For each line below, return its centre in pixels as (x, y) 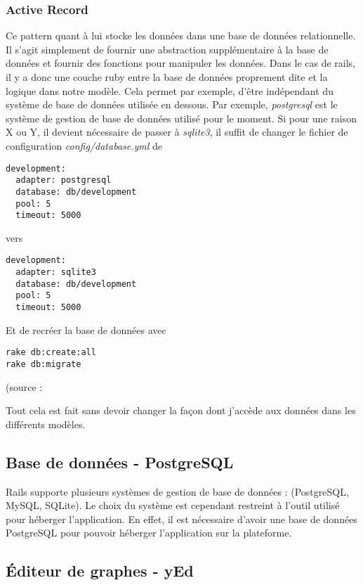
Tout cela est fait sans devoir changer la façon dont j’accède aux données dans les (181, 410)
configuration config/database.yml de (84, 145)
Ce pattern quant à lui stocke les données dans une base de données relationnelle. (181, 36)
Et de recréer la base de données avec (86, 329)
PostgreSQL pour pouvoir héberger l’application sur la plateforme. (149, 533)
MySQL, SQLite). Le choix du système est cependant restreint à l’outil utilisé (173, 505)
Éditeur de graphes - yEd (100, 571)
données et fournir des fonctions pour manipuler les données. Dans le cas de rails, (181, 63)
